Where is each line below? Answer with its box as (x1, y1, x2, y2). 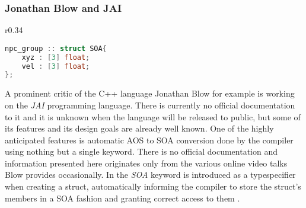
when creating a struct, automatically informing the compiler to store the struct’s (5, 180, 301, 193)
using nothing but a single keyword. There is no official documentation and (5, 145, 278, 158)
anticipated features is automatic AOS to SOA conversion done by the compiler (5, 133, 294, 146)
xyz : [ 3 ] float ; (21, 53, 90, 62)
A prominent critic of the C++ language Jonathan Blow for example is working (5, 87, 295, 100)
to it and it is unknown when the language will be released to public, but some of (5, 110, 301, 123)
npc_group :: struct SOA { (5, 44, 107, 53)
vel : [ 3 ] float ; (21, 62, 90, 71)
